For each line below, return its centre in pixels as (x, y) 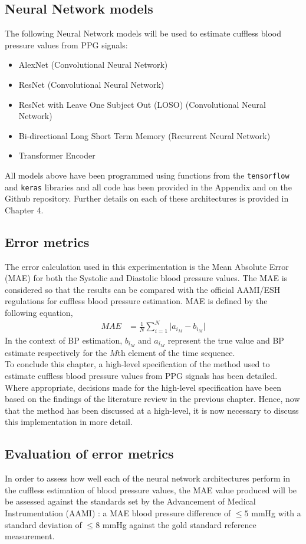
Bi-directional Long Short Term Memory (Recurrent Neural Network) (144, 135)
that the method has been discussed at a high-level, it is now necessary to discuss (152, 410)
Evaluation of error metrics (89, 454)
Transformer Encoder (57, 155)
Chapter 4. (24, 210)
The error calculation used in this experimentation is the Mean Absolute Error (147, 266)
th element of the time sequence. (176, 352)
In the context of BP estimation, (64, 340)
